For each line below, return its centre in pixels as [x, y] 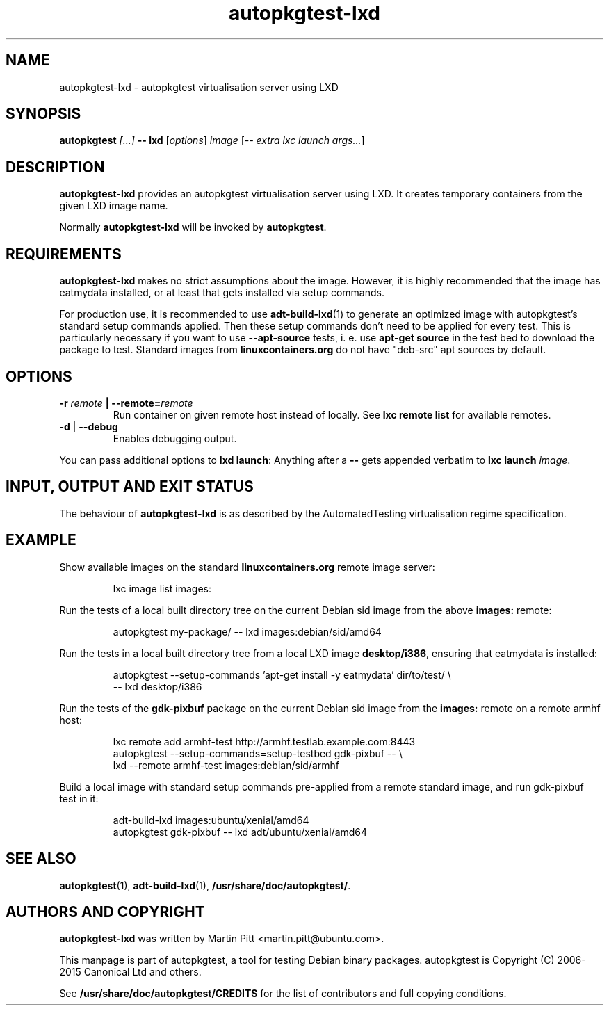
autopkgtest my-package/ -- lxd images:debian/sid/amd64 [247, 631]
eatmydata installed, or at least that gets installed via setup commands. [222, 293]
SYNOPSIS [43, 114]
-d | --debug [89, 426]
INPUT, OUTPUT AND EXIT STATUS [130, 487]
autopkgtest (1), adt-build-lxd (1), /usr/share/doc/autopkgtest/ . [205, 885]
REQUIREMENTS [64, 254]
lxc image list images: [162, 588]
